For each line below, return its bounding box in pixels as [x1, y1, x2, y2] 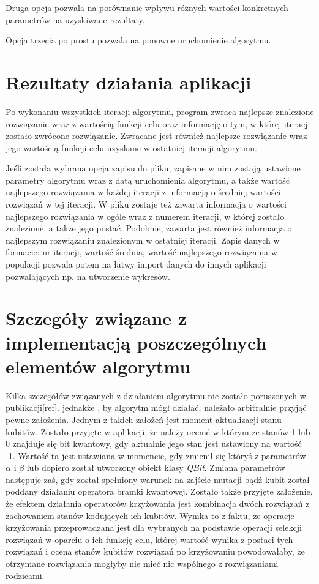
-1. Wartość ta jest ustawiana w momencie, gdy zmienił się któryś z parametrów [6, 449, 306, 462]
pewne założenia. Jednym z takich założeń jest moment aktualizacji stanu [6, 413, 282, 425]
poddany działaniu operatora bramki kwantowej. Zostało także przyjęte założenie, [6, 485, 313, 498]
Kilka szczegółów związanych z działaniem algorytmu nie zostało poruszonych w [6, 389, 306, 402]
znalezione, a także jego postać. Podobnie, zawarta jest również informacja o [6, 222, 292, 234]
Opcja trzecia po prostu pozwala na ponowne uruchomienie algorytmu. [6, 34, 271, 47]
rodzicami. [6, 569, 45, 582]
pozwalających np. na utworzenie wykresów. [6, 269, 170, 282]
